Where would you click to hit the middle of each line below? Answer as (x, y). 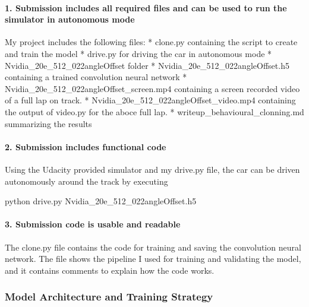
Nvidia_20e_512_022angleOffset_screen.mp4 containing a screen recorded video (152, 88)
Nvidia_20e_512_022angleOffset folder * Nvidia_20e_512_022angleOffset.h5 (147, 65)
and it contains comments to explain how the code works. (110, 270)
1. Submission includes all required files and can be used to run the (146, 7)
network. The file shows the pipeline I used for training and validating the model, (153, 259)
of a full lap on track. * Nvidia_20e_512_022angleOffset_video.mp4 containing (150, 100)
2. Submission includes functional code (86, 146)
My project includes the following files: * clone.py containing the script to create (151, 42)
